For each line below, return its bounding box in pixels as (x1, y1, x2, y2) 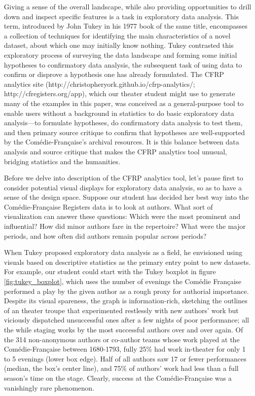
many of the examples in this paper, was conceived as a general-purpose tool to (4, 98, 244, 108)
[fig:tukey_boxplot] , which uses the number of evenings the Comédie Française (4, 276, 242, 287)
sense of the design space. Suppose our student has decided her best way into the (4, 192, 249, 202)
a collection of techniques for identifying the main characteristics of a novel (4, 30, 231, 40)
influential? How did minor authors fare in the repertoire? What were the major (4, 221, 246, 231)
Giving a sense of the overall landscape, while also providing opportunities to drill (4, 1, 252, 11)
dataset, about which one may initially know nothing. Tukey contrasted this (4, 40, 234, 50)
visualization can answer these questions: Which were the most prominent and (4, 211, 241, 221)
